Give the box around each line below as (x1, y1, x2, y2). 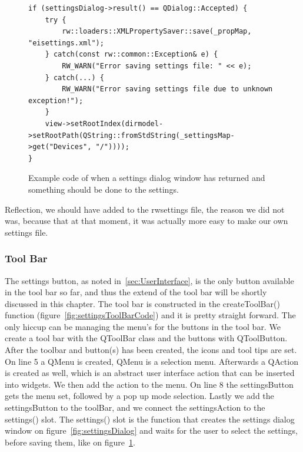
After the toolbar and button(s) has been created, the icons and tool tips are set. (5, 344, 297, 356)
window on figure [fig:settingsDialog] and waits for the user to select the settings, (5, 424, 298, 437)
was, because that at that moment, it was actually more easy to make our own (5, 215, 288, 227)
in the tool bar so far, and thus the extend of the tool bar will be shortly (5, 286, 267, 298)
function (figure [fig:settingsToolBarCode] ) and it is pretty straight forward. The (5, 309, 296, 321)
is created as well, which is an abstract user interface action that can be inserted (5, 367, 295, 379)
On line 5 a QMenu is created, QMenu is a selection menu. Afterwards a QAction (5, 355, 298, 367)
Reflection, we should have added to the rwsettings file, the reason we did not (5, 203, 285, 215)
